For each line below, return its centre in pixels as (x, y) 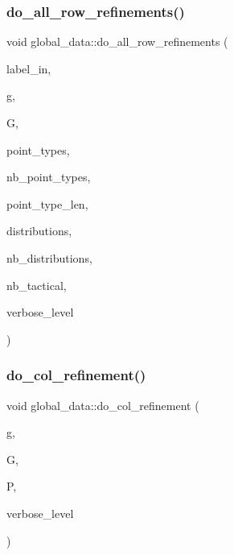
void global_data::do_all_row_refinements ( (117, 41)
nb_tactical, (37, 285)
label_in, (29, 68)
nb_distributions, (49, 257)
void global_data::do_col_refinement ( (103, 405)
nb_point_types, (49, 177)
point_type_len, (47, 203)
